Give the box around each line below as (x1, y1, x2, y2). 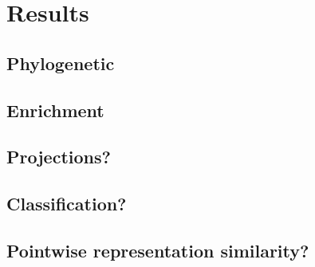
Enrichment (6, 97, 104, 122)
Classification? (6, 191, 127, 216)
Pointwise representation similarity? (6, 238, 309, 262)
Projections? (6, 144, 111, 169)
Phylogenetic (6, 50, 115, 75)
